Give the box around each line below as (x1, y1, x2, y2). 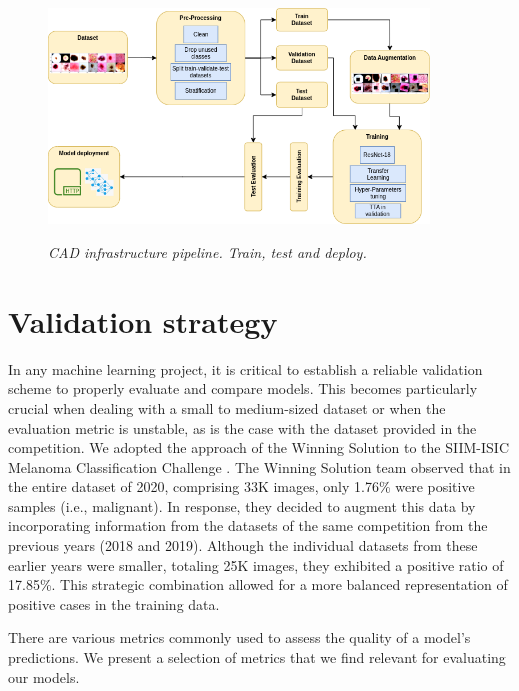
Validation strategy (8, 300, 278, 341)
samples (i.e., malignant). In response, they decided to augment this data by (8, 495, 476, 516)
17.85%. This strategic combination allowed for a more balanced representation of (8, 574, 508, 595)
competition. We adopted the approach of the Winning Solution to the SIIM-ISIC (8, 437, 509, 458)
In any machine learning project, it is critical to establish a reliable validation (8, 358, 483, 379)
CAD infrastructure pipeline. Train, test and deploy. (48, 242, 367, 263)
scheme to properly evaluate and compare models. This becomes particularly (8, 378, 478, 399)
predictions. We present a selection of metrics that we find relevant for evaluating (8, 647, 506, 668)
